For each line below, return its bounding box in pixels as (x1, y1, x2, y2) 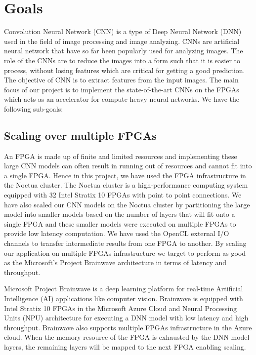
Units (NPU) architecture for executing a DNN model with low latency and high (4, 313, 249, 323)
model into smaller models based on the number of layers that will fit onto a (4, 209, 235, 219)
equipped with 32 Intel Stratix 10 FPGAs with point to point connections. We (4, 190, 242, 200)
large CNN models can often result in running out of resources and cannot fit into (4, 160, 252, 171)
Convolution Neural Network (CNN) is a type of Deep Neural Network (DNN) (4, 26, 242, 37)
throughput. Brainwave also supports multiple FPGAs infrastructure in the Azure (4, 322, 252, 332)
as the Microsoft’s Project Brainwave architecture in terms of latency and (4, 257, 227, 268)
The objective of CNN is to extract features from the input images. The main (4, 75, 239, 85)
